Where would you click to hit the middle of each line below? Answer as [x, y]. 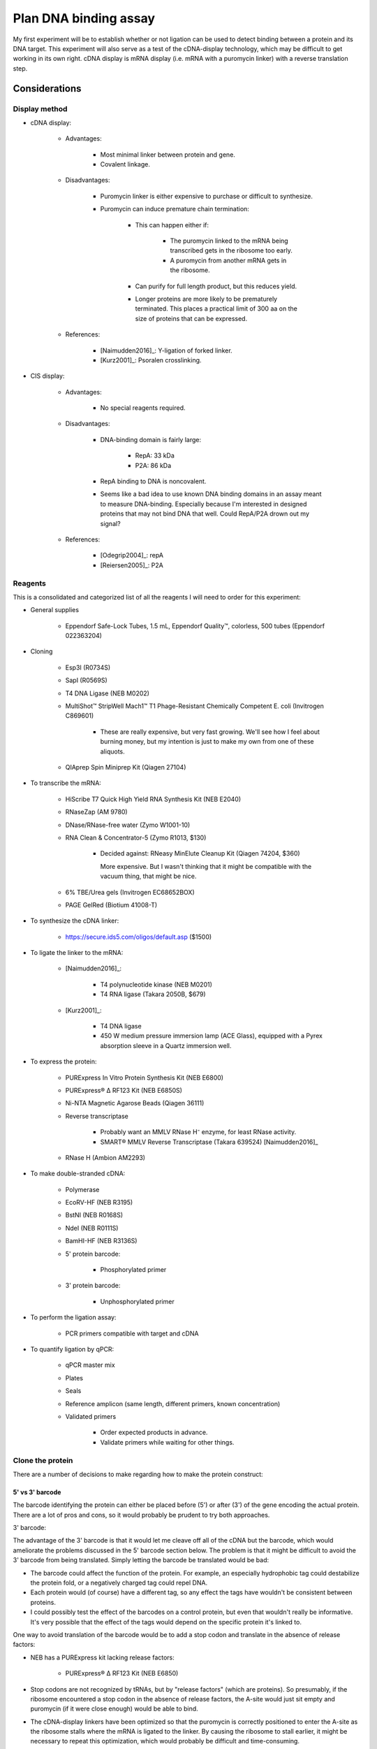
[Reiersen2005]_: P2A [132, 565]
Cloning [42, 651]
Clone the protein [43, 1460]
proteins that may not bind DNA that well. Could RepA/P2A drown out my [205, 514]
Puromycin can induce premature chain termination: [175, 209]
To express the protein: [64, 1062]
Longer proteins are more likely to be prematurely [206, 299]
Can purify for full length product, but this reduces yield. [216, 286]
